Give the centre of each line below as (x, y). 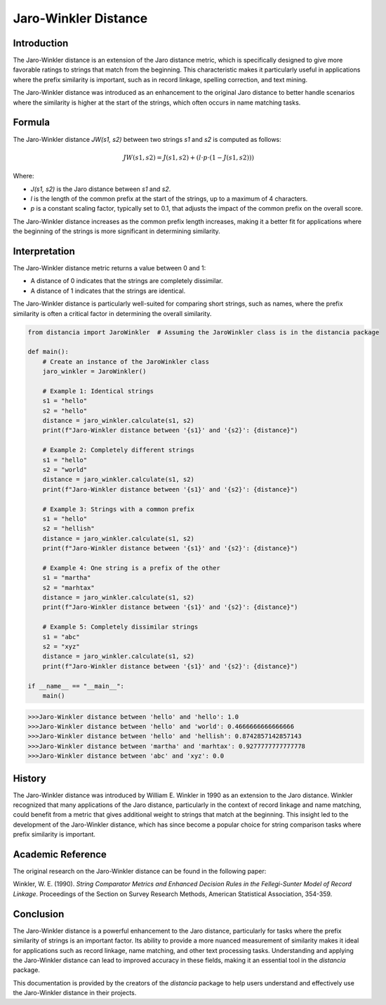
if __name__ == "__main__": (76, 686)
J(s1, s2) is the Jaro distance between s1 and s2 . (101, 189)
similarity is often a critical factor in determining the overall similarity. (112, 313)
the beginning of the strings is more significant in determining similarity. (117, 231)
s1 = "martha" (67, 578)
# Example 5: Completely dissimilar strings (120, 627)
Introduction (41, 43)
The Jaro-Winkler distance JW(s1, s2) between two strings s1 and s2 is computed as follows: (147, 139)
